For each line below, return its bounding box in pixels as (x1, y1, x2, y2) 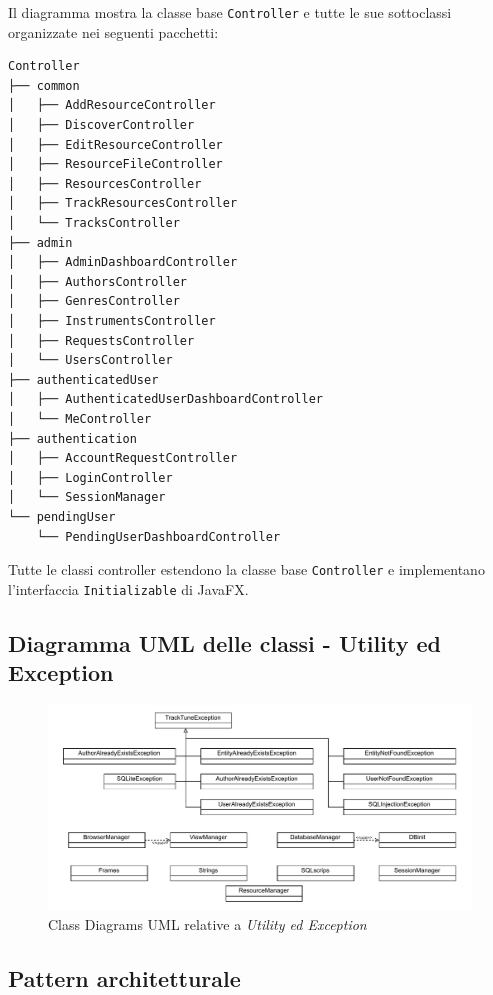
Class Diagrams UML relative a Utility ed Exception (48, 913, 367, 934)
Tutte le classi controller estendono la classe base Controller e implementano (8, 559, 485, 580)
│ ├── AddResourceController (8, 98, 216, 113)
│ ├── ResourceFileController (8, 157, 223, 172)
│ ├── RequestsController (8, 333, 195, 348)
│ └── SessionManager (8, 490, 166, 505)
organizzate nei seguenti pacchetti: (8, 21, 219, 42)
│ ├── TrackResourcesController (8, 196, 238, 211)
